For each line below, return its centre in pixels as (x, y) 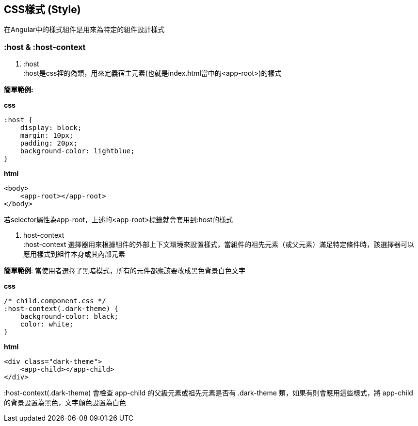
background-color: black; (69, 317)
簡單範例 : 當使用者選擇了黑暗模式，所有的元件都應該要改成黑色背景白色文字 (125, 271)
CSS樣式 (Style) (42, 9)
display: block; (51, 128)
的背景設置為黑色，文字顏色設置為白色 (65, 403)
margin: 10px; (47, 136)
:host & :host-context (45, 47)
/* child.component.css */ (55, 301)
